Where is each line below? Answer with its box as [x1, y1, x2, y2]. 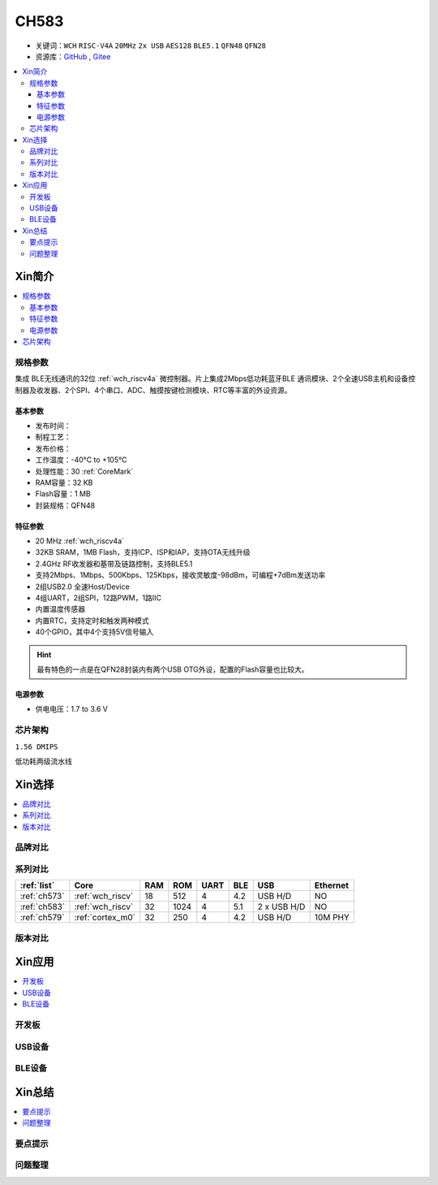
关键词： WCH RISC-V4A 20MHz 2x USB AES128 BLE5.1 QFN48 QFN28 [35, 41, 267, 50]
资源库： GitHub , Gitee [35, 51, 111, 61]
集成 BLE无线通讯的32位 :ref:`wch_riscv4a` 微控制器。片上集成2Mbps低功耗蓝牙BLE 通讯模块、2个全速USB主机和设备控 [15, 374, 416, 383]
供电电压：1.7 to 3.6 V [35, 704, 109, 714]
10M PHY [314, 912, 350, 923]
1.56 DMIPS [15, 742, 58, 751]
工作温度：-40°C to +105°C [35, 455, 127, 465]
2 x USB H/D [257, 902, 306, 913]
